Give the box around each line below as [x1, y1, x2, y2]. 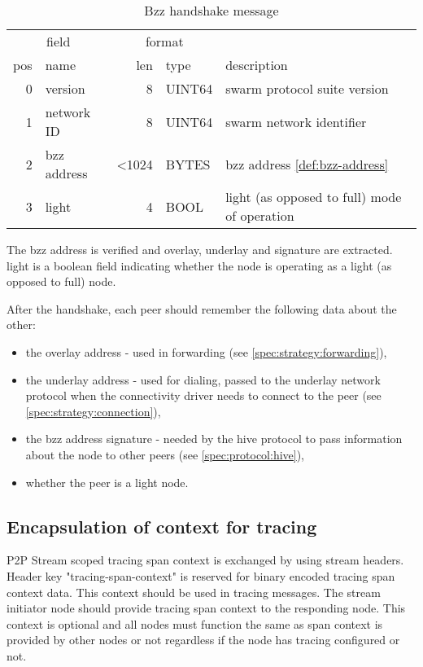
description [225, 55, 288, 74]
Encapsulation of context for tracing [7, 513, 317, 538]
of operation [225, 206, 294, 225]
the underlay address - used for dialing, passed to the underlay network [25, 371, 381, 388]
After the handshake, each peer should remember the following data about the [7, 300, 397, 317]
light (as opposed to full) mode [225, 187, 402, 206]
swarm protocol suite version [225, 79, 389, 98]
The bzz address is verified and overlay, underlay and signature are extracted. [7, 241, 393, 257]
